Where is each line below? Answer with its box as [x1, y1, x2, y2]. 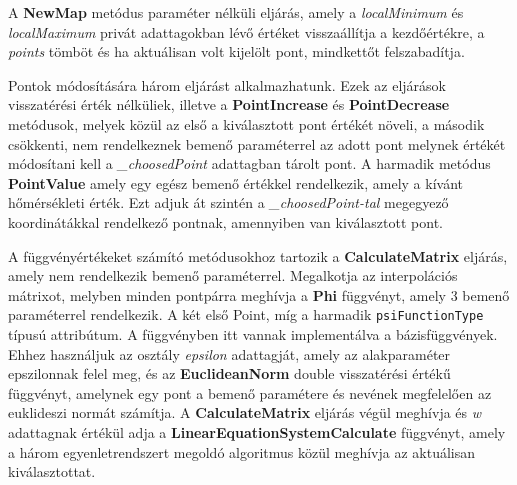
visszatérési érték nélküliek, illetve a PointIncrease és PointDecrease [8, 94, 450, 115]
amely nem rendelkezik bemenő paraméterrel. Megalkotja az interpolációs [8, 265, 458, 286]
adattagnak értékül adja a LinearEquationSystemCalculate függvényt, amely [8, 421, 506, 442]
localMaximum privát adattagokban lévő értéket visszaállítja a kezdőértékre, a [8, 21, 485, 42]
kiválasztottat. [8, 461, 96, 482]
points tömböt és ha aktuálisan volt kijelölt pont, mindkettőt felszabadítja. [8, 41, 465, 62]
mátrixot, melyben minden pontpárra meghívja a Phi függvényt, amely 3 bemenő [8, 284, 510, 305]
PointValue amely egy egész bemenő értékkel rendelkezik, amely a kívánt [8, 172, 463, 193]
